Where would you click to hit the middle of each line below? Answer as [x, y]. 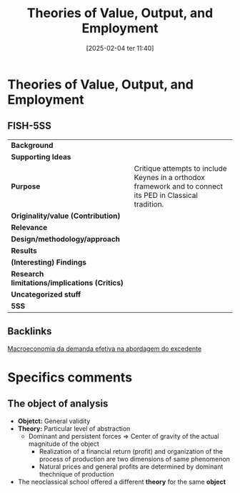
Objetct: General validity [54, 421]
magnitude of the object [64, 444]
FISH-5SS [30, 126]
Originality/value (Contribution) [66, 216]
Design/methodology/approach [65, 239]
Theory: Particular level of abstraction [74, 428]
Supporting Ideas [41, 156]
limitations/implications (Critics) [67, 282]
